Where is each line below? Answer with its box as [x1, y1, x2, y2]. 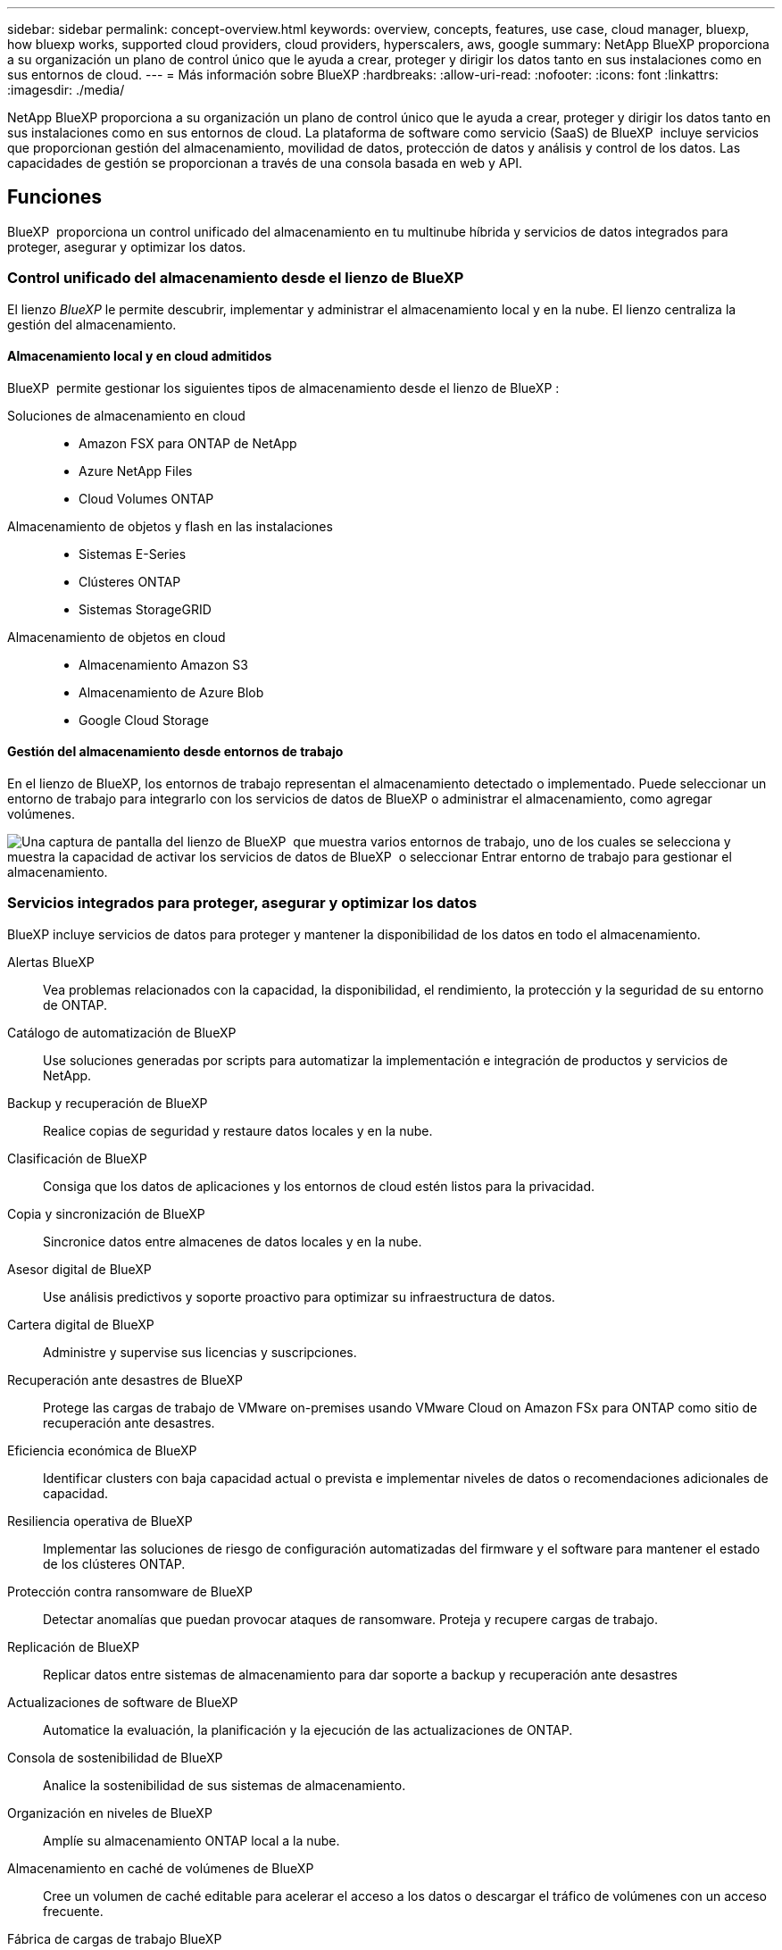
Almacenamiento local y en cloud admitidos [7, 348, 272, 364]
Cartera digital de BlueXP [7, 1316, 154, 1332]
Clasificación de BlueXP [7, 1150, 147, 1166]
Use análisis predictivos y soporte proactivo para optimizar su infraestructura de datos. [43, 1288, 555, 1304]
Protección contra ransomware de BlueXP [7, 1583, 253, 1599]
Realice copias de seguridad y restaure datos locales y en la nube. [43, 1122, 433, 1138]
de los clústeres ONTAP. [43, 1555, 186, 1571]
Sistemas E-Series [79, 546, 187, 562]
